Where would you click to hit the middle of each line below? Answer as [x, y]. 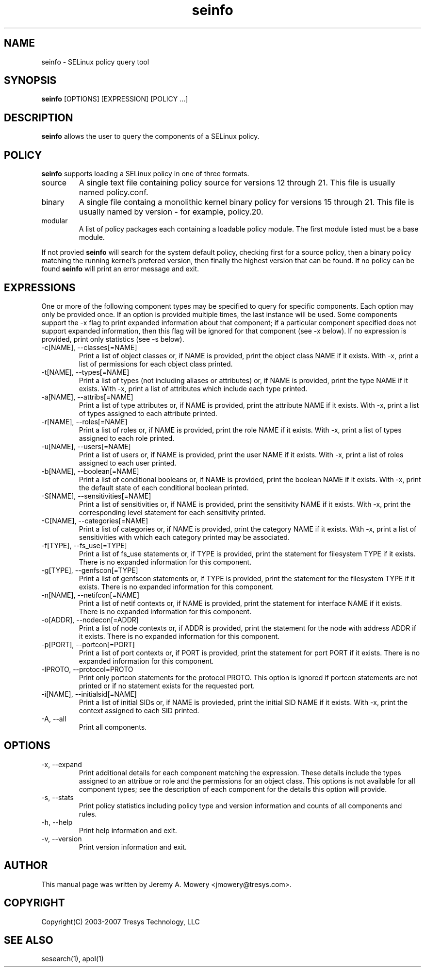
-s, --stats [57, 797]
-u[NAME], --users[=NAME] [86, 446]
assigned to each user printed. [128, 463]
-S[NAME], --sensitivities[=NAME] [96, 496]
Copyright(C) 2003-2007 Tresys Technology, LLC [121, 921]
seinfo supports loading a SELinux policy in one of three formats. [145, 174]
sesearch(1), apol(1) [73, 959]
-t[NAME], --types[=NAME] [85, 372]
